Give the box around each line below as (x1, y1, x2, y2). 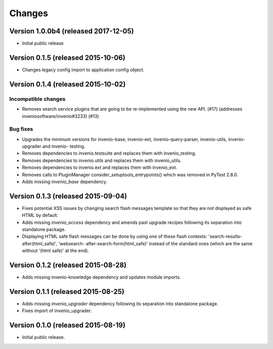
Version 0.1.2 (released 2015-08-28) (9, 261, 127, 270)
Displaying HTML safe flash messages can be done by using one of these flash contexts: (22, 233, 207, 240)
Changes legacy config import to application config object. (22, 66, 145, 73)
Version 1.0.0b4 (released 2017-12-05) (9, 27, 134, 35)
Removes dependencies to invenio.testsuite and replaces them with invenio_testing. (22, 150, 197, 156)
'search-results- (208, 233, 242, 240)
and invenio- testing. (42, 143, 85, 149)
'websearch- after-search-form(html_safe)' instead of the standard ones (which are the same (58, 240, 253, 246)
